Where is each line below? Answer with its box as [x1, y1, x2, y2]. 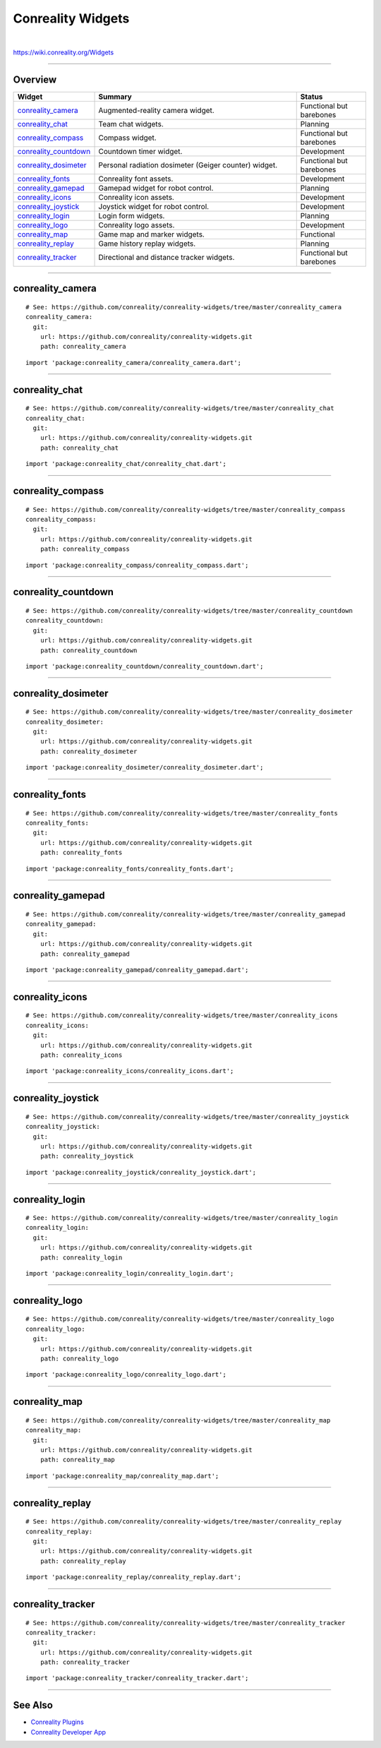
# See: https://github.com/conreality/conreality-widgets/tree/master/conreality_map [25, 1416, 331, 1424]
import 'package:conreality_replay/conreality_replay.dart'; [25, 1573, 241, 1581]
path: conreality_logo [40, 1355, 119, 1363]
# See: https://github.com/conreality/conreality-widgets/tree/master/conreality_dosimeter [25, 708, 353, 716]
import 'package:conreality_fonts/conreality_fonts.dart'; [25, 865, 234, 873]
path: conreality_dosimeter [40, 747, 138, 755]
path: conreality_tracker [40, 1658, 131, 1666]
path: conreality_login [40, 1253, 123, 1262]
